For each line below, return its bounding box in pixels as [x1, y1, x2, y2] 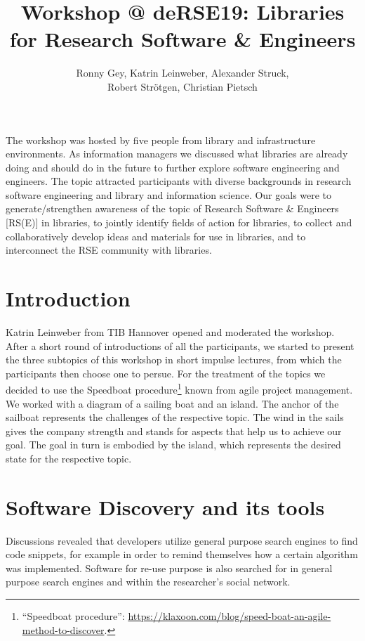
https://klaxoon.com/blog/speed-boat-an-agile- [128, 609, 331, 623]
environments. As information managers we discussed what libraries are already [6, 146, 348, 161]
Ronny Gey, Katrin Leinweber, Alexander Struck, [76, 65, 289, 80]
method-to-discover [22, 622, 105, 637]
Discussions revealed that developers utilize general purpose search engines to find [6, 533, 358, 548]
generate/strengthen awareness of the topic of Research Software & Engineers [6, 201, 339, 216]
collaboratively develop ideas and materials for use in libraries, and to [6, 228, 306, 243]
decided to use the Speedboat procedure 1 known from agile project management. [6, 380, 353, 396]
